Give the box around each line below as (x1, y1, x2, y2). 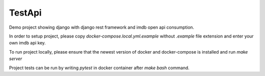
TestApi (9, 7, 42, 18)
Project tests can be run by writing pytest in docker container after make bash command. (9, 65, 190, 71)
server (9, 56, 22, 62)
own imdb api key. (9, 40, 46, 46)
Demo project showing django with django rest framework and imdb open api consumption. (9, 24, 194, 30)
